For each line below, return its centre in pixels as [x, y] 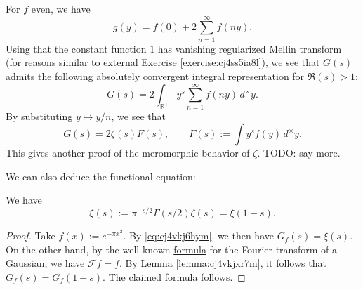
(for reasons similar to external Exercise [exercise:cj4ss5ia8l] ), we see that [163, 62]
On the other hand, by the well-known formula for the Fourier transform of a [171, 249]
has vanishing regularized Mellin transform [250, 48]
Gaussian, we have [45, 263]
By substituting [39, 116]
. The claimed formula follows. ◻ [174, 276]
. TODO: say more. [299, 153]
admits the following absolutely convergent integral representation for [155, 75]
